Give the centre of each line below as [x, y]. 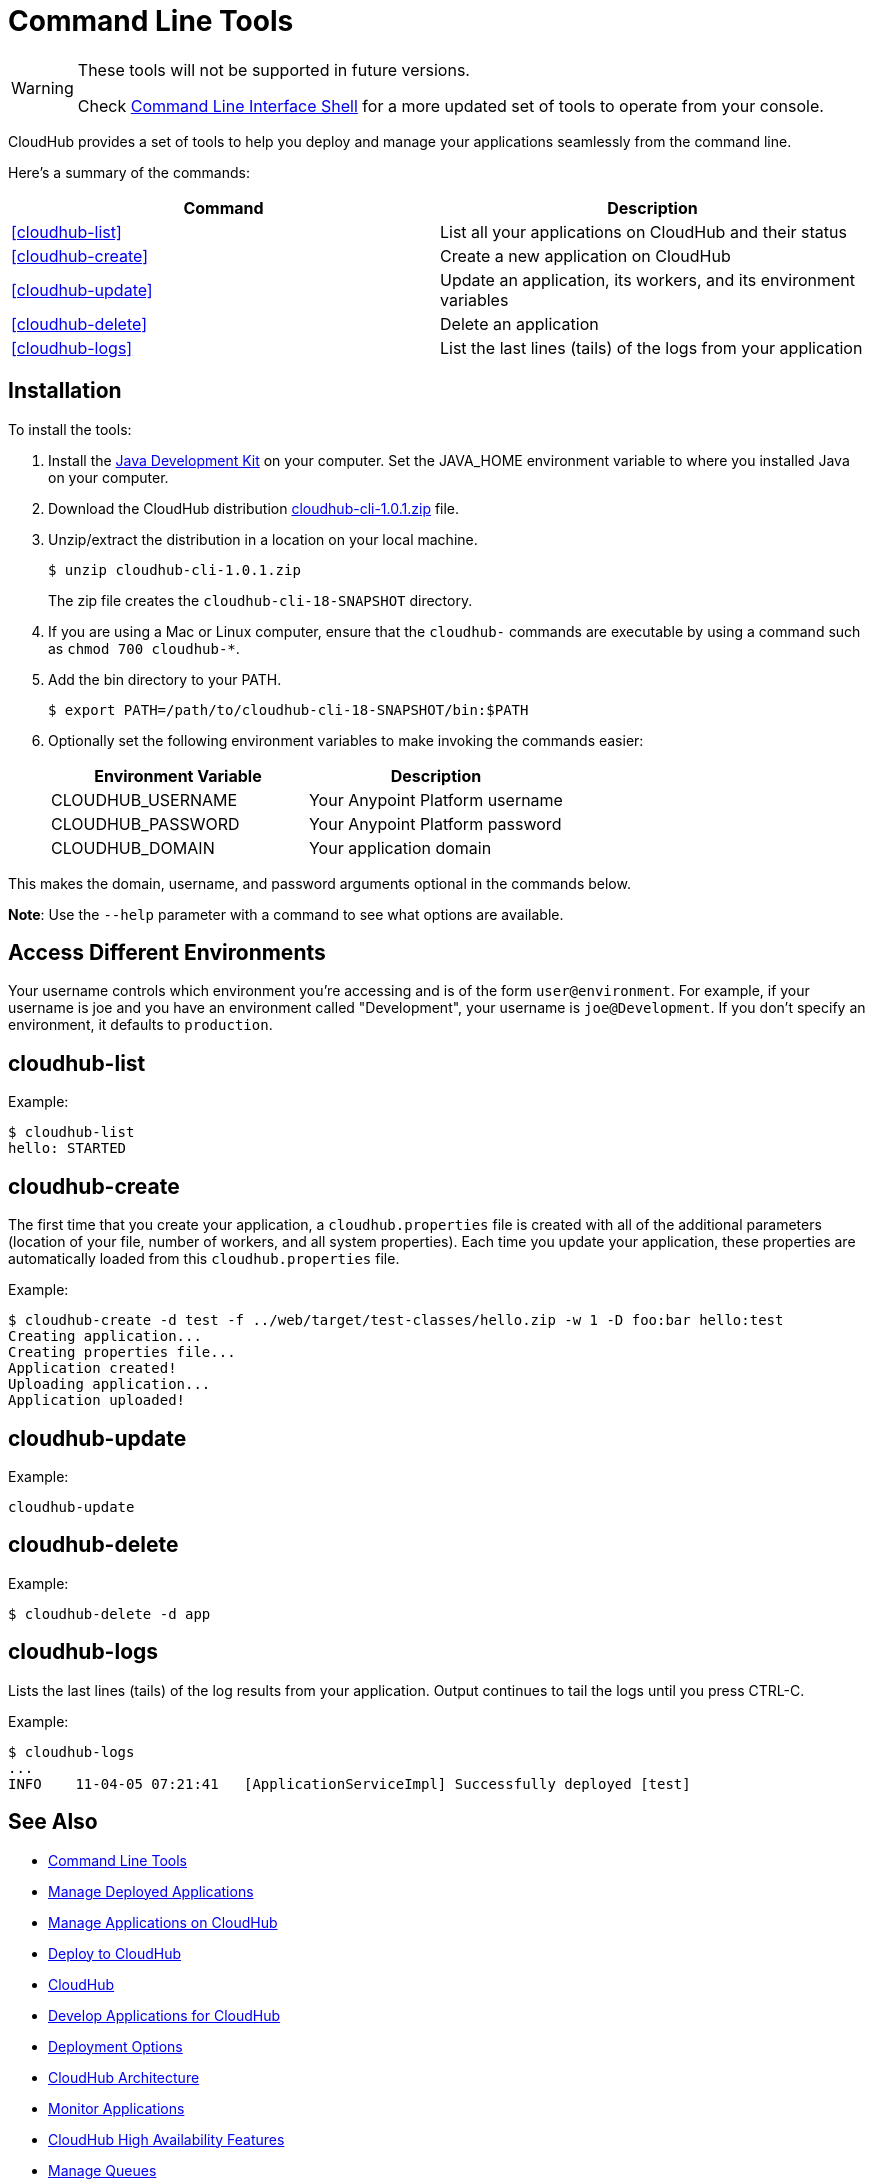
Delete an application [519, 323]
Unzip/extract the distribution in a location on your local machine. [263, 539]
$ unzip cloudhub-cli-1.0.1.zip [174, 569]
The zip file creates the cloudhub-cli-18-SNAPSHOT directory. [260, 600]
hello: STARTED [67, 1148]
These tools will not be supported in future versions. [273, 69]
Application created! [92, 1368]
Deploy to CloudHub [115, 1953]
